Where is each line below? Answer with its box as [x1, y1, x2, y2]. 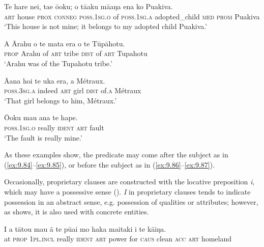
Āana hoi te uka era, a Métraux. [4, 75, 105, 86]
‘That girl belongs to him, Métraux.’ [4, 95, 117, 105]
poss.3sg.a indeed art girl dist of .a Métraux [4, 85, 141, 96]
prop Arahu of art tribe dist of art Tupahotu [4, 48, 148, 59]
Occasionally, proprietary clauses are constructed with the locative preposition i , [4, 176, 255, 187]
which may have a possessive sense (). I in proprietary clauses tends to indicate [4, 186, 251, 197]
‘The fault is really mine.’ [4, 132, 82, 143]
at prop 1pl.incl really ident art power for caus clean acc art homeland [4, 233, 232, 244]
